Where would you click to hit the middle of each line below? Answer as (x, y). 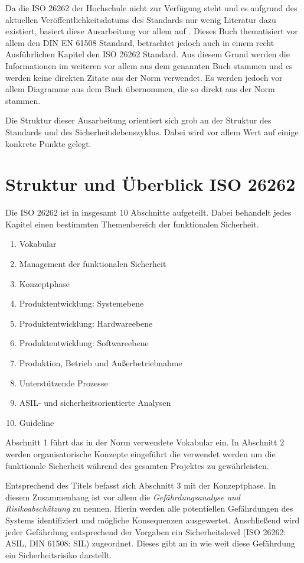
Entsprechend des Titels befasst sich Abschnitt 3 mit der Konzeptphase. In (141, 485)
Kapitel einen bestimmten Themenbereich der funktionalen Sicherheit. (132, 224)
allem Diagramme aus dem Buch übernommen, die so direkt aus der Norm (140, 89)
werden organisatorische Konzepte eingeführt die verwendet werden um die (140, 453)
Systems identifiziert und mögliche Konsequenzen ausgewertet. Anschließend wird (153, 520)
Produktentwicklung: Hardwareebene (86, 323)
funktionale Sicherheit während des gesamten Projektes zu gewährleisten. (137, 465)
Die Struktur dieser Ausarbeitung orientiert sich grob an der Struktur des (138, 120)
